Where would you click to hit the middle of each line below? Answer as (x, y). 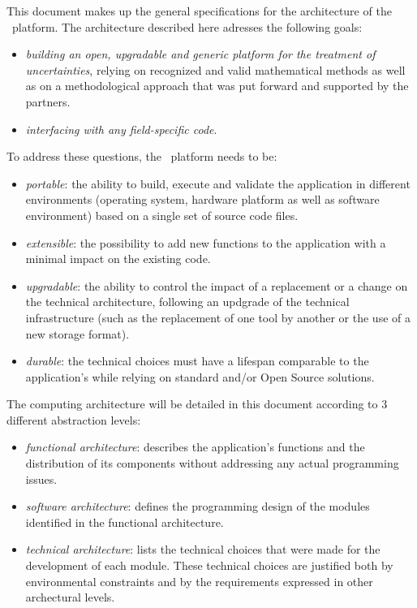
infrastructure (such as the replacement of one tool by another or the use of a (218, 317)
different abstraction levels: (74, 419)
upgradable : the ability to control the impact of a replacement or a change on (217, 285)
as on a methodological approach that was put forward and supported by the (217, 86)
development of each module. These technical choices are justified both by (209, 565)
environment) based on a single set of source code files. (162, 215)
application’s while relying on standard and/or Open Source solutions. (200, 376)
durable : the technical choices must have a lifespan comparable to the (197, 361)
